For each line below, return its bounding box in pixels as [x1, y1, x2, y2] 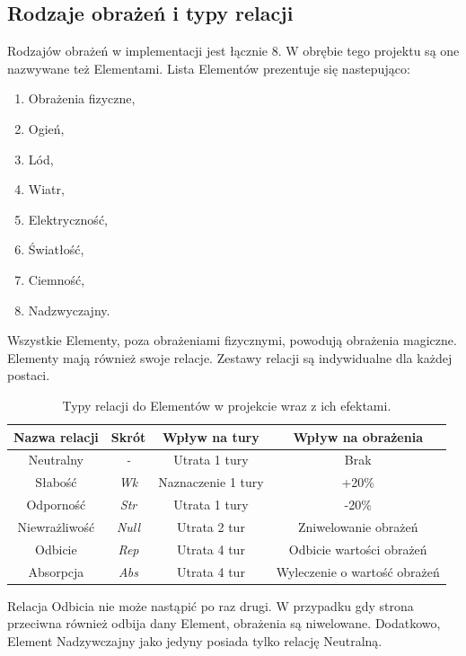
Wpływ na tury [163, 427, 259, 446]
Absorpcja [28, 562, 84, 581]
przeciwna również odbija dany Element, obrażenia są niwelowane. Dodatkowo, [7, 614, 441, 633]
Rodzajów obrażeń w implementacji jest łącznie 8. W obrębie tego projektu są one [7, 41, 460, 60]
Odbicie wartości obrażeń [288, 539, 427, 558]
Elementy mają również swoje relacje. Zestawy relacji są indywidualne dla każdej [7, 348, 453, 367]
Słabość [35, 473, 77, 492]
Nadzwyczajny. [28, 300, 110, 319]
